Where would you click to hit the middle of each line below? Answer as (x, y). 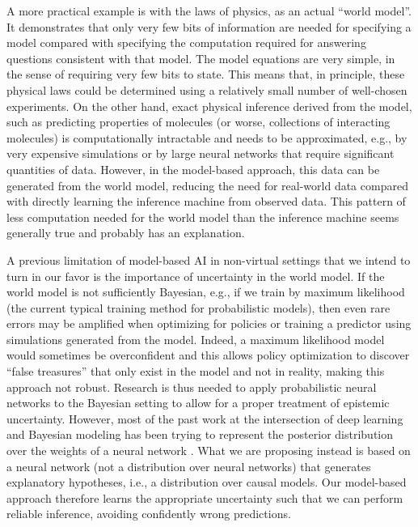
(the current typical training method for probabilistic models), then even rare (198, 307)
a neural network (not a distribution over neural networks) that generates (189, 466)
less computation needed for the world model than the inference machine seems (203, 217)
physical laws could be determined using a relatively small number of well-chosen (207, 89)
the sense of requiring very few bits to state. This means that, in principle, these (206, 74)
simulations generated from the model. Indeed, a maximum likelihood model (196, 339)
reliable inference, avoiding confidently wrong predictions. (149, 514)
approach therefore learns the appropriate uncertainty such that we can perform (205, 497)
